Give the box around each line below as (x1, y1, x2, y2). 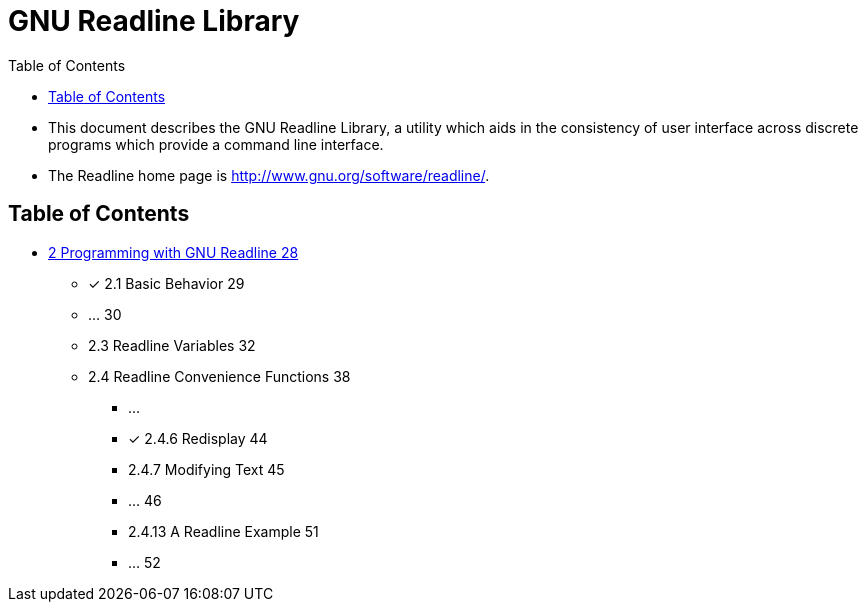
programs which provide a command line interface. (48, 135, 384, 153)
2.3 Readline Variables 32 (88, 336, 256, 354)
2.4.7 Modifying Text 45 (128, 460, 285, 478)
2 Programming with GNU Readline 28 (48, 243, 299, 261)
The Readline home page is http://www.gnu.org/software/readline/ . (48, 166, 490, 184)
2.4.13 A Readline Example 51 (128, 522, 319, 540)
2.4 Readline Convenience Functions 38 (88, 367, 351, 385)
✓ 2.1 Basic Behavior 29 (88, 274, 245, 292)
